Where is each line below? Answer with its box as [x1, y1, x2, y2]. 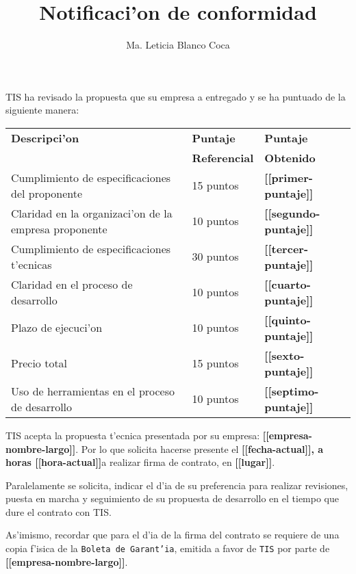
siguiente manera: [5, 103, 79, 117]
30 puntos [192, 248, 239, 265]
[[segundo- [264, 205, 320, 221]
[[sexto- [264, 347, 305, 363]
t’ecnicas [11, 256, 52, 272]
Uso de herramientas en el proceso [11, 382, 175, 399]
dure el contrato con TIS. [5, 504, 112, 519]
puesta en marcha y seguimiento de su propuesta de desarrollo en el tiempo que [5, 491, 340, 506]
